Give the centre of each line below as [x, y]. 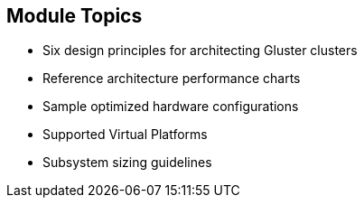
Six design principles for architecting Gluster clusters [200, 51]
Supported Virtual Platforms [125, 135]
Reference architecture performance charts [172, 79]
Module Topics [75, 16]
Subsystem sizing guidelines [127, 163]
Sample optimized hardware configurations [171, 107]
